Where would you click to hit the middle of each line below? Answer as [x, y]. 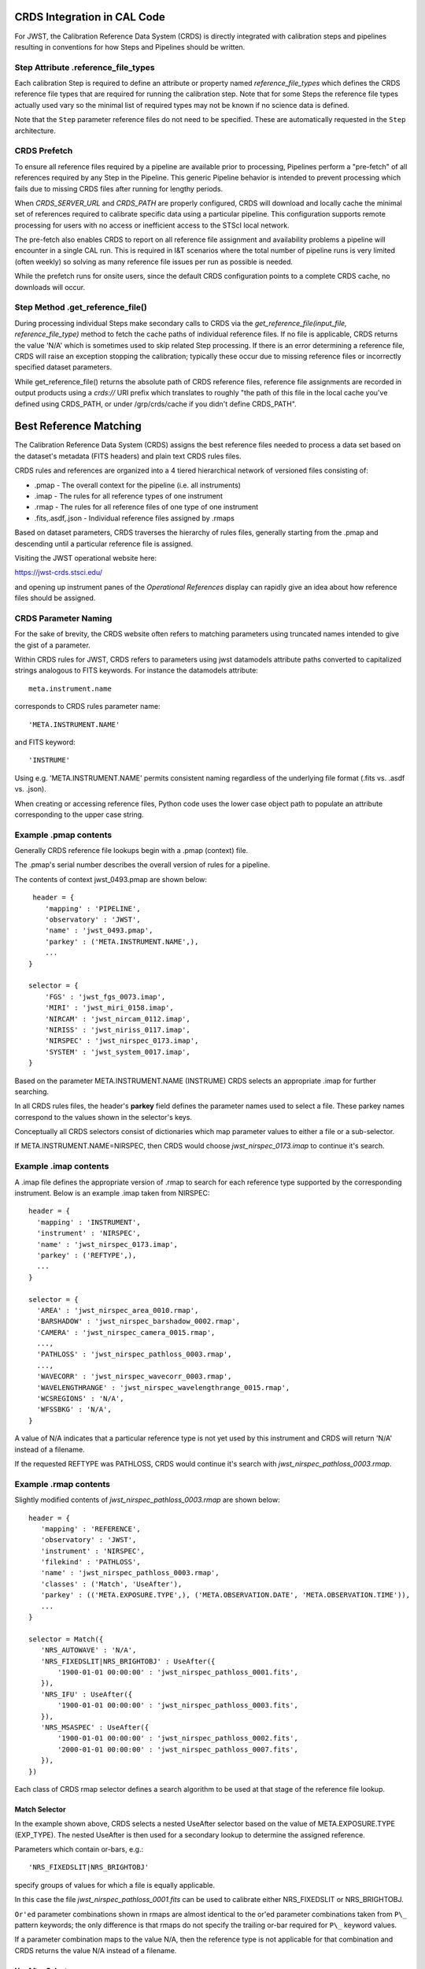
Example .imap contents [62, 1166]
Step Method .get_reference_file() [81, 307]
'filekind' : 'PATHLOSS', [91, 1562]
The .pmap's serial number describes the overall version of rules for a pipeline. [142, 865]
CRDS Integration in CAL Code [90, 17]
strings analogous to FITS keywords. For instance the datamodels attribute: [137, 670]
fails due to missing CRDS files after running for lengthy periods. [119, 188]
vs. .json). [30, 789]
